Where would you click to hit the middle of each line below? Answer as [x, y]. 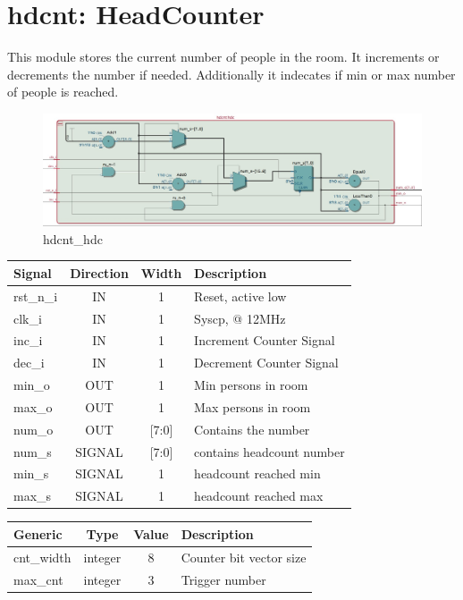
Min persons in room [251, 385]
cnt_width [42, 557]
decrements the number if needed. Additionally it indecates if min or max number [231, 74]
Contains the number [252, 429]
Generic [38, 533]
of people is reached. [63, 92]
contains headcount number [269, 451]
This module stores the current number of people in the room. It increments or [223, 57]
